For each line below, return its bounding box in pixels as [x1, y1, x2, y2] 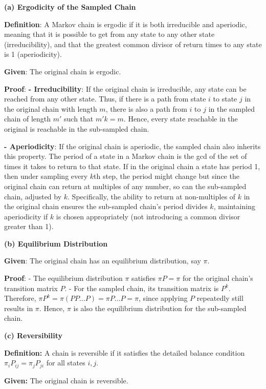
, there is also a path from [105, 103, 187, 114]
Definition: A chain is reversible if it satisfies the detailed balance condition [4, 347, 245, 358]
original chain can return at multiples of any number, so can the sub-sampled [4, 180, 247, 191]
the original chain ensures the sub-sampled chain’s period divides [4, 201, 208, 212]
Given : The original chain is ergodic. [4, 66, 121, 76]
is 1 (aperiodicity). [4, 49, 62, 59]
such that [64, 113, 94, 124]
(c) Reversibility [4, 330, 63, 341]
